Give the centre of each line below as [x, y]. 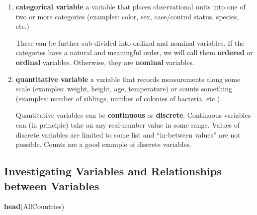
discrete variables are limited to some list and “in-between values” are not [128, 134]
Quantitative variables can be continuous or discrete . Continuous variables [133, 115]
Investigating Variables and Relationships [113, 171]
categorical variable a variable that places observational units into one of [130, 6]
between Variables [52, 185]
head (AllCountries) [34, 206]
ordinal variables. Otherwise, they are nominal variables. [105, 62]
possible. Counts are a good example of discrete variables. [104, 144]
